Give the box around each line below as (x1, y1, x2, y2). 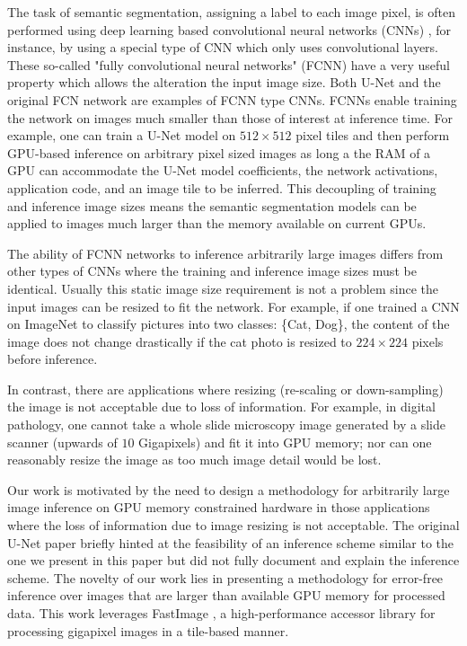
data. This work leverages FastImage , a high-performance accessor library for (7, 604, 436, 622)
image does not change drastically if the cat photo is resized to (7, 332, 352, 350)
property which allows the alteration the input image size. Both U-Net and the (7, 73, 441, 92)
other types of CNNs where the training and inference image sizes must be (7, 261, 417, 280)
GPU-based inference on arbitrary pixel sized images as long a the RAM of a (7, 143, 431, 162)
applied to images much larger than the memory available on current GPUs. (7, 214, 427, 233)
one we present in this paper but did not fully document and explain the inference (7, 551, 460, 570)
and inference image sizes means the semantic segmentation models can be (7, 196, 417, 215)
